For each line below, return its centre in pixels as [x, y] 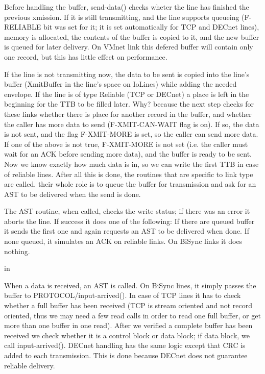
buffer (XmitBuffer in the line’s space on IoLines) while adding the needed [121, 84]
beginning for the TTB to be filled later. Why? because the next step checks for [129, 104]
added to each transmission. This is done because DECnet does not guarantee [126, 355]
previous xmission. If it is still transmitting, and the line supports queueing [122, 17]
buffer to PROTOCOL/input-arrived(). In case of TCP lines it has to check [123, 295]
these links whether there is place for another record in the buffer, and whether [128, 114]
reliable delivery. [30, 365]
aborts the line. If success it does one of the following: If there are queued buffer [129, 221]
